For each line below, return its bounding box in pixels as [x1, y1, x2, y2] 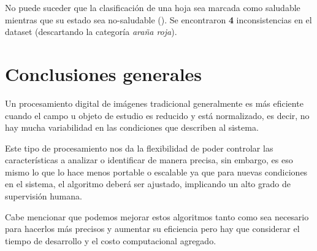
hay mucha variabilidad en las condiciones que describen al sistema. [5, 121, 259, 134]
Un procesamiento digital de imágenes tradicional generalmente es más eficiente [5, 96, 304, 109]
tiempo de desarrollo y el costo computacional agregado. [5, 234, 216, 247]
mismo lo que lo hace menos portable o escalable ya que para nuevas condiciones [5, 165, 308, 178]
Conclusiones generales [5, 61, 202, 86]
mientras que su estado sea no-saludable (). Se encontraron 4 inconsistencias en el [5, 13, 312, 26]
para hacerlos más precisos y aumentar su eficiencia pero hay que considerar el [5, 222, 300, 235]
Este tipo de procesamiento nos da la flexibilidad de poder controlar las [5, 141, 273, 154]
